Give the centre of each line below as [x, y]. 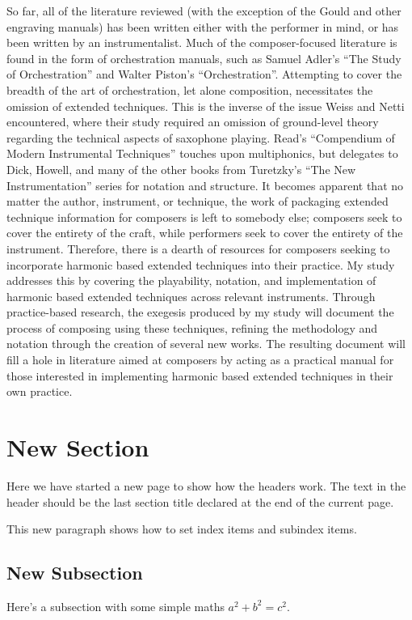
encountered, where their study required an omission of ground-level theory [193, 122]
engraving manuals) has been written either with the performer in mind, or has [203, 26]
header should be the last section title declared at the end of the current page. [200, 501]
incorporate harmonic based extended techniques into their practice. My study [201, 264]
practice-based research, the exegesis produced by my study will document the [200, 312]
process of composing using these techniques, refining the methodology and [192, 327]
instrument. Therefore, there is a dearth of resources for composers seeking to [198, 248]
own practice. [40, 391]
